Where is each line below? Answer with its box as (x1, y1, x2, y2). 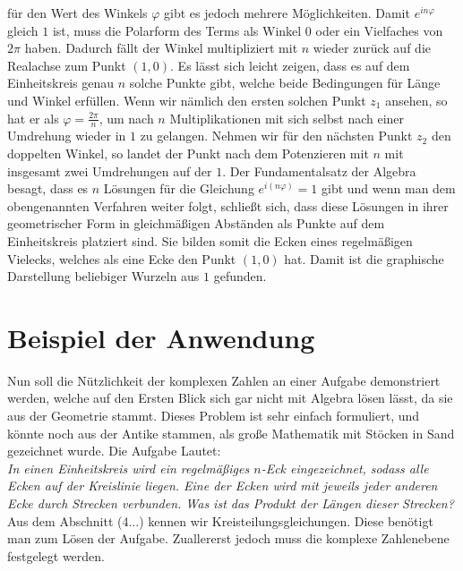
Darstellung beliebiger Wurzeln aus (7, 267, 200, 285)
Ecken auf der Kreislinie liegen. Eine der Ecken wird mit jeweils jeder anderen (7, 476, 438, 495)
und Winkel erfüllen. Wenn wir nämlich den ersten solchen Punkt (7, 90, 366, 109)
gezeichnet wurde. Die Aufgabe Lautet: (7, 441, 221, 460)
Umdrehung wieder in (7, 126, 126, 145)
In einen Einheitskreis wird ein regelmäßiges (7, 458, 250, 477)
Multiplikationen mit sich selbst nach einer (169, 108, 405, 127)
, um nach (99, 108, 154, 127)
